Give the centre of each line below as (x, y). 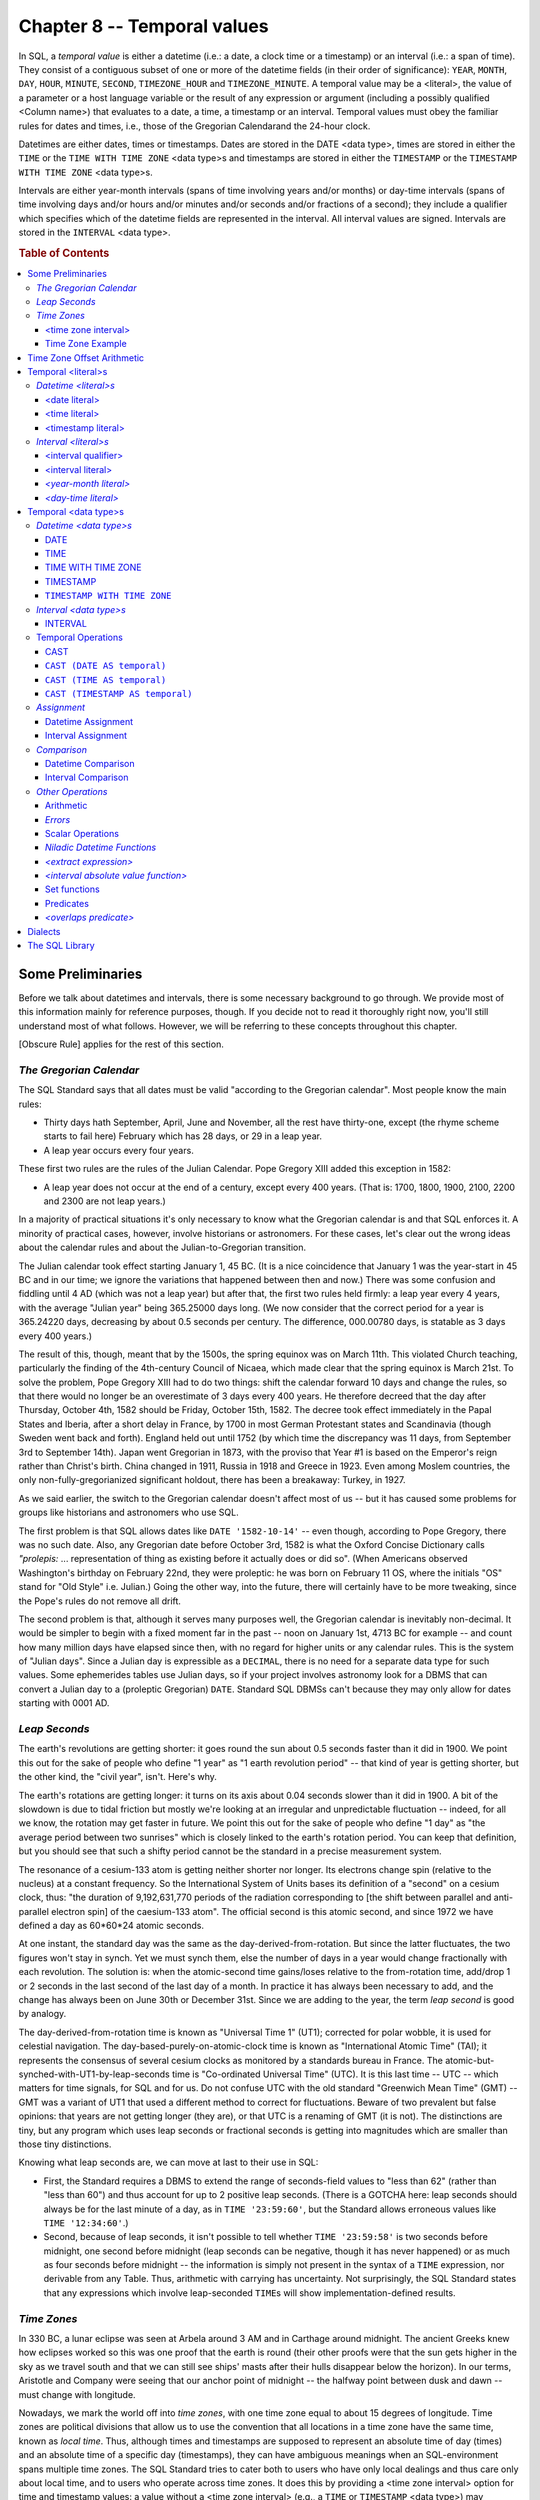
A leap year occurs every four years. (118, 1150)
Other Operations (72, 791)
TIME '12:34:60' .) (86, 2222)
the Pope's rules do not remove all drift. (100, 1601)
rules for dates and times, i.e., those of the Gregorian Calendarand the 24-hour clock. (194, 126)
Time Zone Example (86, 344)
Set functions (72, 889)
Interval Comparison (87, 777)
